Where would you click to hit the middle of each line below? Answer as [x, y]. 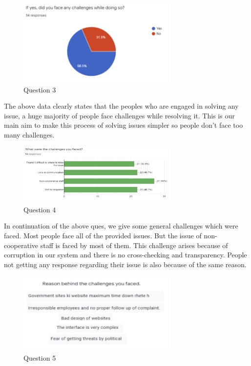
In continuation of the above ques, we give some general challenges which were [121, 226]
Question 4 [40, 209]
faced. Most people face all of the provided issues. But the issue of [103, 235]
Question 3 [40, 89]
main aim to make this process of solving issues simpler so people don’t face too [124, 125]
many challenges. [29, 134]
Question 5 [40, 358]
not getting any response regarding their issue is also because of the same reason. [125, 264]
